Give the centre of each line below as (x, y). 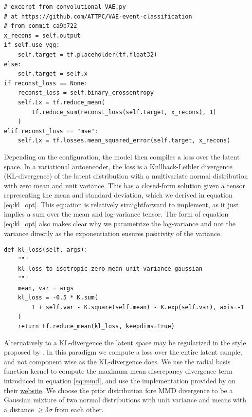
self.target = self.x (53, 74)
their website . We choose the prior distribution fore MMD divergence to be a (118, 390)
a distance (19, 409)
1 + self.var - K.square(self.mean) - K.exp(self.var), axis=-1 (138, 307)
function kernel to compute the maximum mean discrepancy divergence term (118, 371)
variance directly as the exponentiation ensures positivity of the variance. (113, 233)
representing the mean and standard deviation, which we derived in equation (118, 195)
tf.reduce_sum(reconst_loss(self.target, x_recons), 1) (124, 112)
